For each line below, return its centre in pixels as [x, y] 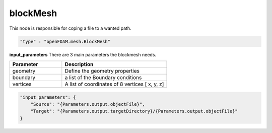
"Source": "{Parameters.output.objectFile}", [88, 104]
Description [79, 64]
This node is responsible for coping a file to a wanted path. [70, 28]
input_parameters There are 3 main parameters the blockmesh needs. [83, 54]
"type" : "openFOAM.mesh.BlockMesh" [65, 41]
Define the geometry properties [102, 71]
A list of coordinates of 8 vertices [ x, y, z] [114, 84]
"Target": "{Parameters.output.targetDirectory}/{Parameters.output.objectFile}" [134, 111]
